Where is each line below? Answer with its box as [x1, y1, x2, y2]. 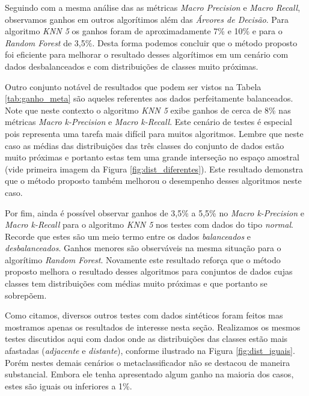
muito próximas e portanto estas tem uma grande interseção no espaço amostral [5, 151, 299, 163]
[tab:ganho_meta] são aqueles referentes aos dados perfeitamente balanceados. [5, 92, 293, 105]
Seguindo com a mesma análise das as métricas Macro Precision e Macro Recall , [5, 1, 301, 13]
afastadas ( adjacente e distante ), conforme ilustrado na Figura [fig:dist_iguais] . [5, 344, 295, 357]
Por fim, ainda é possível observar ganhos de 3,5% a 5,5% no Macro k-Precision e [5, 206, 304, 219]
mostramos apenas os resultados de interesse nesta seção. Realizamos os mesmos [5, 320, 301, 333]
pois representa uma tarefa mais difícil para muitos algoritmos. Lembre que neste [5, 127, 304, 139]
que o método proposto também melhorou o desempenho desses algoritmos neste [5, 174, 302, 187]
